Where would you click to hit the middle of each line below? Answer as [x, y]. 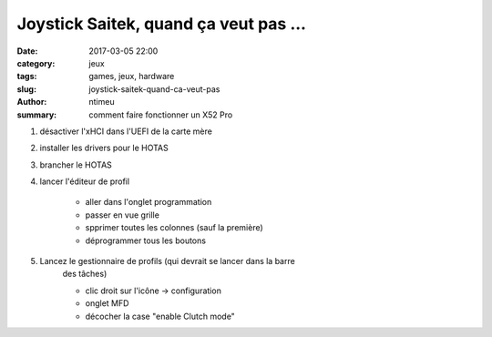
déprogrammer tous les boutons [146, 240]
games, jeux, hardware [132, 77]
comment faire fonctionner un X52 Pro [161, 115]
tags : [27, 77]
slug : [26, 89]
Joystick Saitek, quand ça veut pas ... [162, 24]
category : [36, 63]
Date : [27, 51]
